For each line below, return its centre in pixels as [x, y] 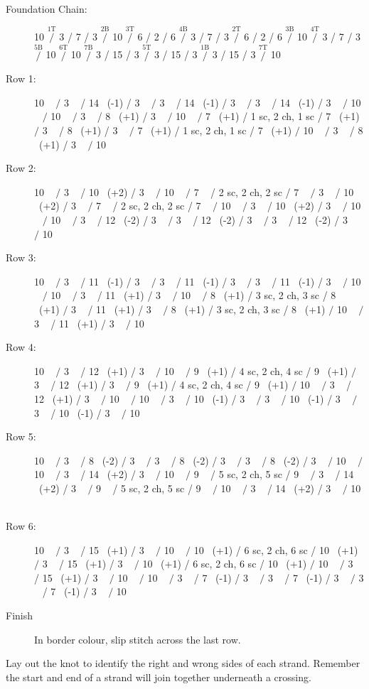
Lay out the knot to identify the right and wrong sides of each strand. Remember [183, 663]
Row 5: [21, 436]
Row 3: [21, 257]
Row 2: [21, 168]
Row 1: [21, 78]
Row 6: [21, 526]
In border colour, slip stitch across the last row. [138, 639]
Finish [20, 615]
